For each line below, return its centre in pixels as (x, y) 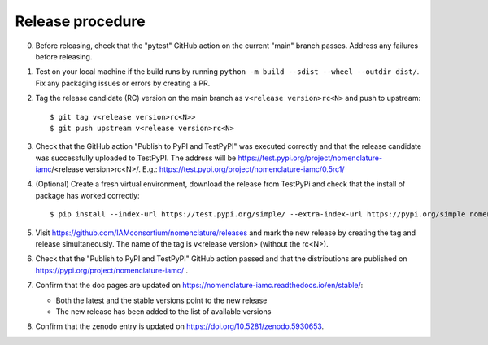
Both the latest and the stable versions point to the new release (161, 300)
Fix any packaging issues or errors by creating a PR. (123, 83)
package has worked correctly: (87, 195)
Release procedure (80, 21)
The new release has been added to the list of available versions (163, 311)
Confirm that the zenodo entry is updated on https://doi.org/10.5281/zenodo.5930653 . (180, 326)
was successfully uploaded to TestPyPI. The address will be (136, 158)
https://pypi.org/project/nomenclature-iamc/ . (112, 270)
